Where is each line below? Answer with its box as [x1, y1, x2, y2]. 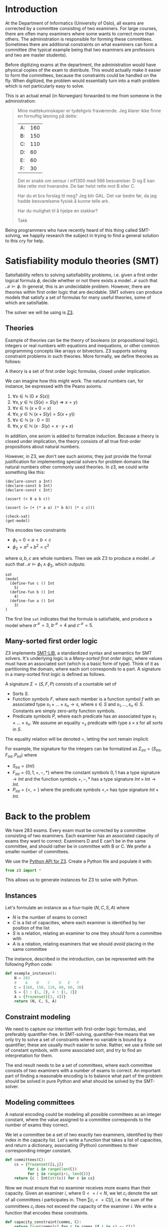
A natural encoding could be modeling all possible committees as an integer [5, 1111, 161, 1117]
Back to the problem [5, 811, 90, 822]
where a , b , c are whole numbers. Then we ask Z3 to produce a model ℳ [5, 555, 155, 561]
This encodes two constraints [5, 527, 66, 533]
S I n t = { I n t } [12, 763, 35, 770]
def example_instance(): [5, 971, 57, 976]
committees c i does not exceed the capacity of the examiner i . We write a [5, 1203, 156, 1210]
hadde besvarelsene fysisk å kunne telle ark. [17, 198, 110, 204]
